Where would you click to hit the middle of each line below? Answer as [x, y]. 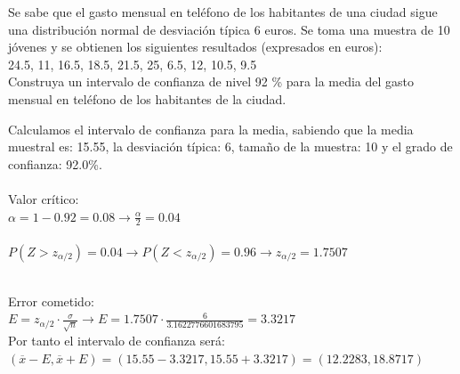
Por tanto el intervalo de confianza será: [117, 341]
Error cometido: [51, 301]
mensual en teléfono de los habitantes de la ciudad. [147, 98]
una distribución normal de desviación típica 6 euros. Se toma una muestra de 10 [229, 29]
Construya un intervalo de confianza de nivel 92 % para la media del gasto [211, 81]
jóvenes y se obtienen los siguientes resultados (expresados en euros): [195, 47]
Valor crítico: [44, 198]
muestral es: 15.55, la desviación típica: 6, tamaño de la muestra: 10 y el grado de [230, 146]
